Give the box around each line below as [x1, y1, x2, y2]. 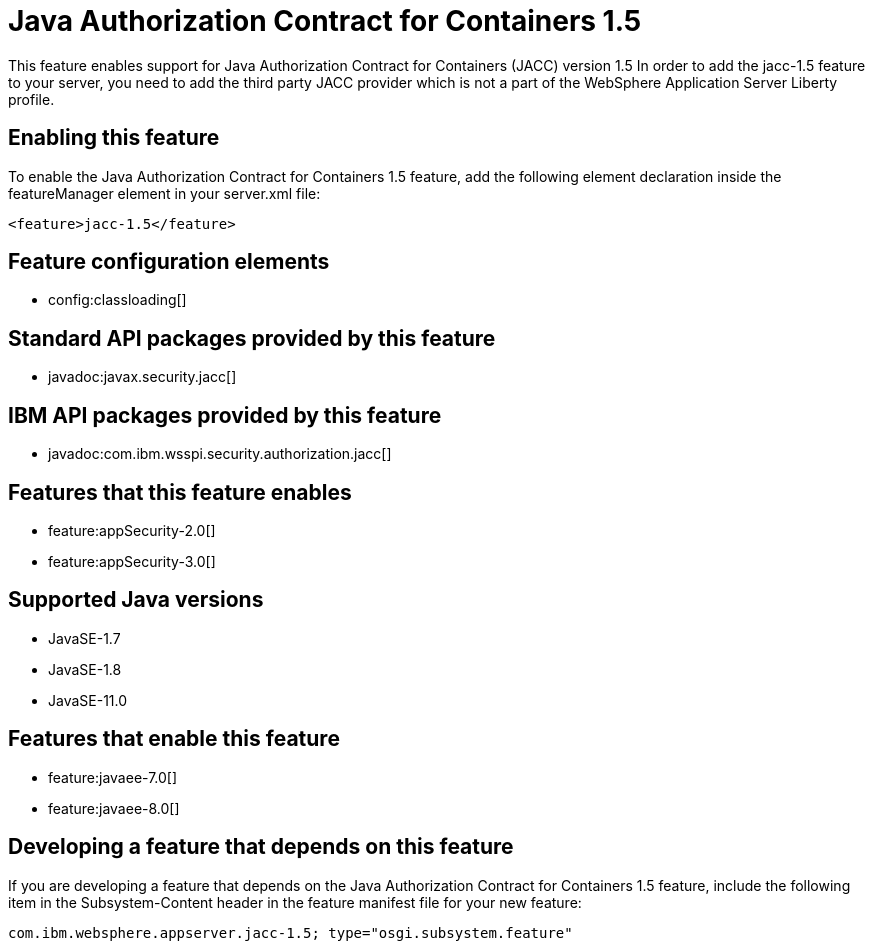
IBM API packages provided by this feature [8, 402, 442, 428]
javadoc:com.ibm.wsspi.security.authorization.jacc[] [48, 445, 392, 463]
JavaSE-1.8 [48, 660, 122, 678]
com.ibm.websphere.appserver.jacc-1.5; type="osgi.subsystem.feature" [8, 924, 573, 941]
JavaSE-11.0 [48, 691, 128, 709]
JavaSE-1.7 [48, 629, 121, 647]
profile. [8, 90, 55, 108]
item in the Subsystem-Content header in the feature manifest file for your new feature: [8, 893, 582, 911]
